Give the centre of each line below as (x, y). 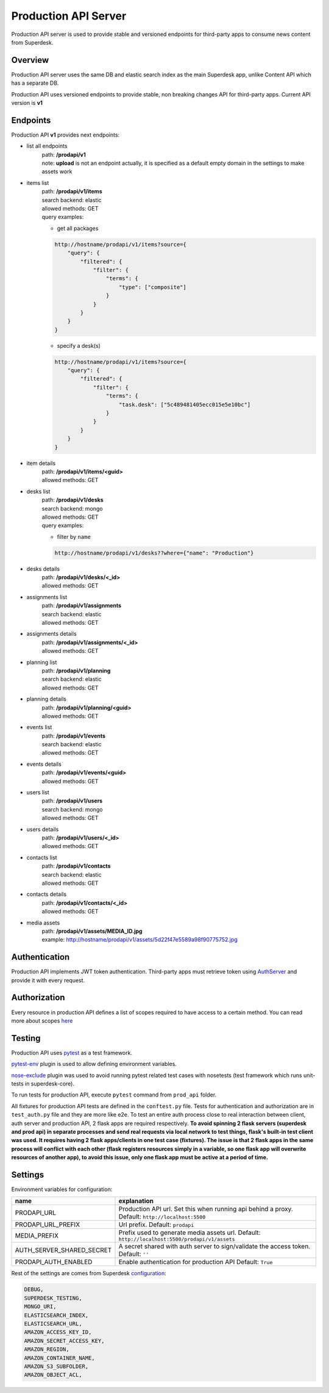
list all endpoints (47, 146)
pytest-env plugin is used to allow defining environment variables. (94, 1064)
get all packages (78, 228)
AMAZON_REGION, (47, 1349)
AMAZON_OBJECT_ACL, (53, 1375)
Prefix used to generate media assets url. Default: (189, 1233)
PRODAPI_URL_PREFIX (48, 1225)
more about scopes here (42, 1020)
